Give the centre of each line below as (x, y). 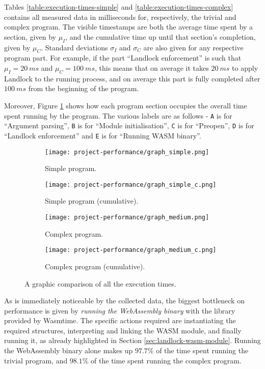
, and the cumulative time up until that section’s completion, (161, 36)
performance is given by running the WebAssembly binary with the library (120, 310)
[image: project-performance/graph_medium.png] (127, 218)
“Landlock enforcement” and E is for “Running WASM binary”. (103, 135)
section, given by (30, 36)
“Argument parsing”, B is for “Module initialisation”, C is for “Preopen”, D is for (129, 125)
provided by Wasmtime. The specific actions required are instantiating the (120, 320)
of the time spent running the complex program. (166, 360)
